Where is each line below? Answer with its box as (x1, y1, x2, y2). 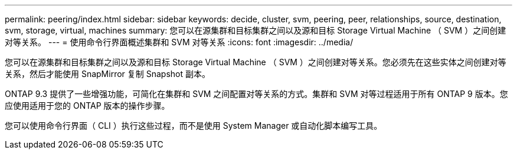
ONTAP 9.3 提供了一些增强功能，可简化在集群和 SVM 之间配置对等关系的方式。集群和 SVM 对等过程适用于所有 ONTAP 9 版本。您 (5, 89, 508, 99)
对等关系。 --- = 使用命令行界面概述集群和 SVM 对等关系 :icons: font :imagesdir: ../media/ (5, 37, 354, 47)
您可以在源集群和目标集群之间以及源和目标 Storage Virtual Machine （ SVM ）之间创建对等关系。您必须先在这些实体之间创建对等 (5, 57, 506, 67)
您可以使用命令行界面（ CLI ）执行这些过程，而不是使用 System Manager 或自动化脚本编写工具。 (5, 120, 382, 130)
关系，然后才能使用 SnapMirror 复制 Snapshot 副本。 (5, 69, 210, 79)
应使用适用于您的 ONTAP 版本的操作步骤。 (5, 101, 170, 111)
